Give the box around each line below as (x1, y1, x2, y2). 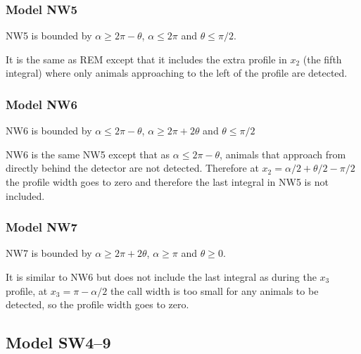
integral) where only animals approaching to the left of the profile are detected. (6, 65, 348, 80)
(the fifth (303, 51, 342, 66)
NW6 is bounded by (6, 123, 92, 138)
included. (6, 188, 45, 203)
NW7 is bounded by (6, 246, 92, 260)
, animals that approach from (220, 146, 346, 161)
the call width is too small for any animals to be (110, 283, 319, 298)
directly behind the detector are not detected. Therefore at (6, 160, 259, 175)
